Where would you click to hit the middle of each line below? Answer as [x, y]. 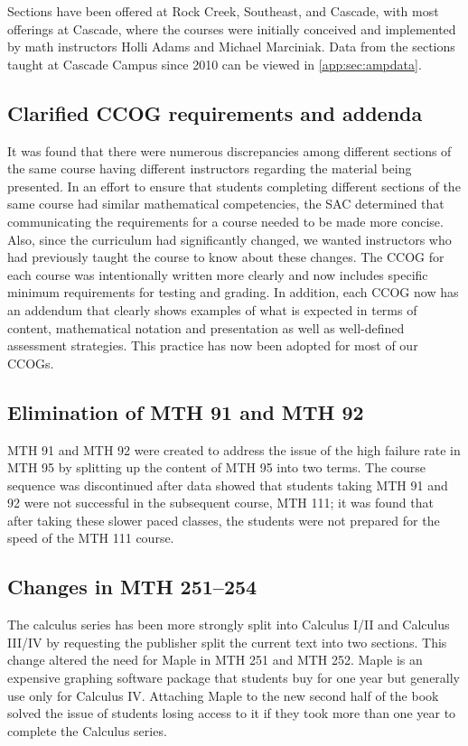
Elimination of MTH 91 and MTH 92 [186, 411]
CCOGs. [31, 363]
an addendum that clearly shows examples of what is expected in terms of [212, 309]
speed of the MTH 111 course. [91, 538]
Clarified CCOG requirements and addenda [215, 112]
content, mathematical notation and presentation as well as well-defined [206, 327]
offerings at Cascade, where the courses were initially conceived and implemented [232, 28]
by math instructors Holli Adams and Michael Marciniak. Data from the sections [231, 47]
